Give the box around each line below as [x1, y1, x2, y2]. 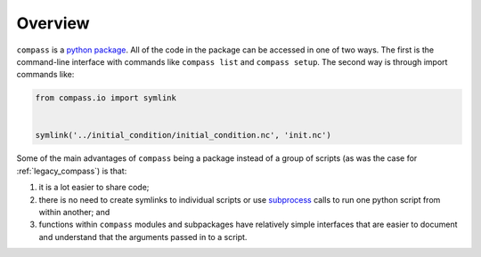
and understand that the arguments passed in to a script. [38, 231, 248, 242]
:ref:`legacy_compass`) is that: [16, 165, 127, 176]
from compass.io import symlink [35, 93, 177, 103]
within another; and [38, 207, 110, 218]
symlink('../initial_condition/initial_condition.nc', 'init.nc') [35, 130, 331, 141]
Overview [16, 13, 90, 33]
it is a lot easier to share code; [38, 182, 150, 193]
